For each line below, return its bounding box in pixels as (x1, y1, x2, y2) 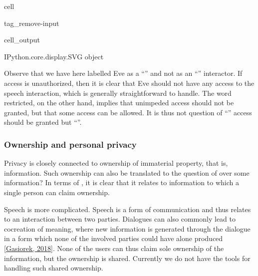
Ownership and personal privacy (4, 138, 137, 150)
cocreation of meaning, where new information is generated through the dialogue (4, 223, 251, 234)
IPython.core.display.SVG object (4, 51, 104, 61)
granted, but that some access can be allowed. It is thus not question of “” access (4, 107, 252, 117)
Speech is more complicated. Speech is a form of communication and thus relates (4, 204, 251, 214)
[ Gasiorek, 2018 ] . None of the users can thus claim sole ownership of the (4, 243, 224, 253)
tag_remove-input (4, 17, 59, 28)
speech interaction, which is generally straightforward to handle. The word (4, 87, 232, 98)
